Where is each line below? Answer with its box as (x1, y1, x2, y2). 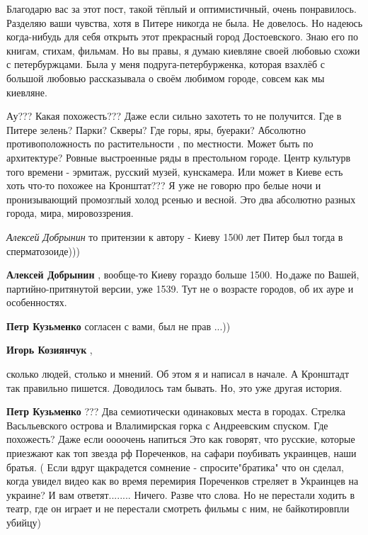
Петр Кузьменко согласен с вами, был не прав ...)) (6, 318, 231, 333)
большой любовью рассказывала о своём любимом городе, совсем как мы (6, 70, 325, 85)
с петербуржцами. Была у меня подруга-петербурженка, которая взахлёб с (6, 57, 325, 72)
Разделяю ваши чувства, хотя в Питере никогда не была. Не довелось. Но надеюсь (6, 15, 363, 30)
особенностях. (6, 295, 67, 310)
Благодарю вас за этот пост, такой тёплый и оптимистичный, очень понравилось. (6, 1, 357, 16)
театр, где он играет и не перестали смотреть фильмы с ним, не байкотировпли (6, 501, 350, 516)
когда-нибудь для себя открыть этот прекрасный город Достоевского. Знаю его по (6, 29, 359, 44)
